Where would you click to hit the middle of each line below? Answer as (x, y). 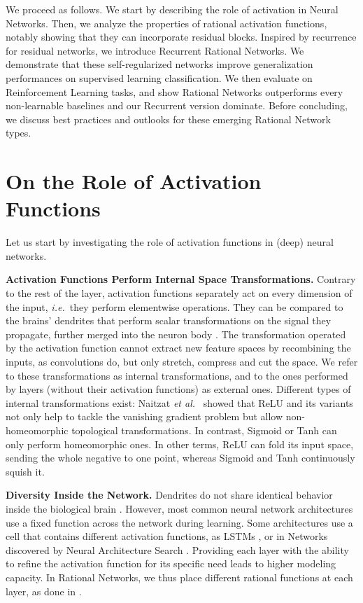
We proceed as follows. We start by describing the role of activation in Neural (172, 9)
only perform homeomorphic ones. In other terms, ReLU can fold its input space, (180, 444)
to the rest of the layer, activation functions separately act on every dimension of (179, 293)
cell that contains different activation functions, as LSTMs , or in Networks (167, 536)
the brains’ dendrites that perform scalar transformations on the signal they (169, 320)
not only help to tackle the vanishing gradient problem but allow (144, 416)
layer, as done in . (44, 591)
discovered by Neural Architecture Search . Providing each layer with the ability (177, 549)
